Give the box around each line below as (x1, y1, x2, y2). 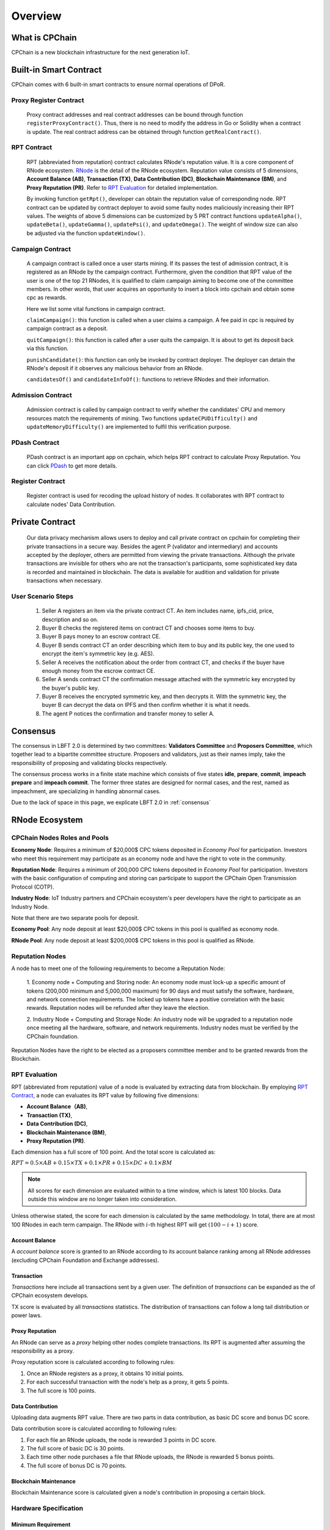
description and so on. (42, 616, 99, 623)
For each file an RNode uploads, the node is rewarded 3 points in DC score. (26, 1436, 217, 1444)
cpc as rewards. (26, 294, 67, 301)
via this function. (26, 345, 69, 352)
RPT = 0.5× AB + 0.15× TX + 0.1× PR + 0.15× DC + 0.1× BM (11, 1159, 172, 1166)
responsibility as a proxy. (11, 1347, 75, 1354)
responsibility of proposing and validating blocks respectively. (11, 759, 167, 766)
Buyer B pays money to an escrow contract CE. (42, 633, 161, 640)
